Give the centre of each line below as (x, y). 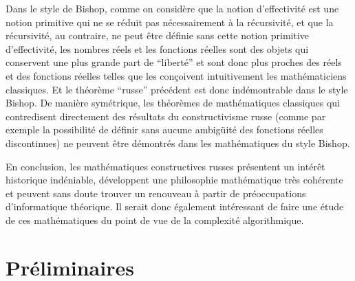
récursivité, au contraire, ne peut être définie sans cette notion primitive (158, 35)
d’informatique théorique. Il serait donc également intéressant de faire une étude (175, 206)
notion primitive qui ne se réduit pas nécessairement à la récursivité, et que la (170, 22)
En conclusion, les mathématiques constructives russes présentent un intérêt (165, 166)
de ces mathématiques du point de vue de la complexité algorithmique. (155, 220)
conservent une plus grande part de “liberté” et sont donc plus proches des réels (174, 62)
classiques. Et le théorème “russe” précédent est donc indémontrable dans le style (177, 89)
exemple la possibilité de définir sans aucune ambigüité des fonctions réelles (164, 130)
